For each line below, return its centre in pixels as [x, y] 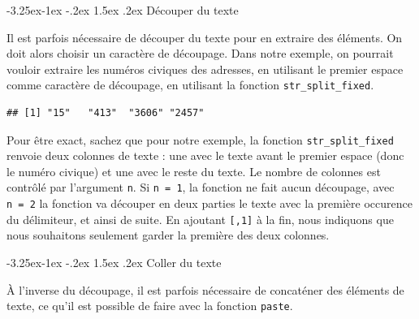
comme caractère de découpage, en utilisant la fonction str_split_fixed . [190, 85]
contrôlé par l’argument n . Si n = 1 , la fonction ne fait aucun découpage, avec [201, 187]
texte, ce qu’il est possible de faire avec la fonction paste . [150, 306]
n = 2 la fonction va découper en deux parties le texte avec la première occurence [209, 203]
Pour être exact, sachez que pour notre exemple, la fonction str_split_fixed [200, 139]
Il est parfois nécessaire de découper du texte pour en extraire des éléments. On [205, 37]
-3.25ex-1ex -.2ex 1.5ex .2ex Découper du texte [123, 10]
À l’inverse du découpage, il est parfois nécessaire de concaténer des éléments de [205, 289]
